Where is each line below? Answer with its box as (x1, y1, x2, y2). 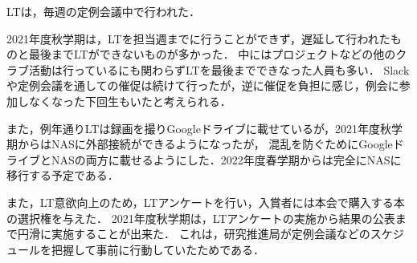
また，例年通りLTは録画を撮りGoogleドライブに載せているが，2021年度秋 (6, 119, 392, 136)
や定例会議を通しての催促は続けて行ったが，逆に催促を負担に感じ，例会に (6, 77, 399, 94)
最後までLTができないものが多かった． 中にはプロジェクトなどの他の (28, 46, 396, 63)
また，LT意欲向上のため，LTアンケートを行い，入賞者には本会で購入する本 (6, 193, 405, 210)
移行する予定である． (6, 167, 119, 184)
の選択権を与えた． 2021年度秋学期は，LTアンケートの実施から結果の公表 (6, 209, 395, 226)
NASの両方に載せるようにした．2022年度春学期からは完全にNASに (51, 151, 402, 168)
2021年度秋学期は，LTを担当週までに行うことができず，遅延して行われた (6, 30, 390, 47)
